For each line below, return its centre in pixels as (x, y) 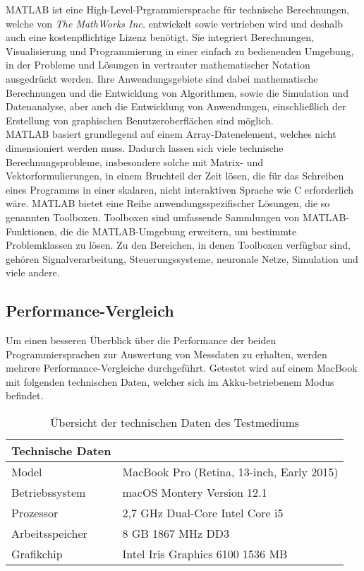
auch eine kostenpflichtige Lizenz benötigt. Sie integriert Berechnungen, (160, 37)
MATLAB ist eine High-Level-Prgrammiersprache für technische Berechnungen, (178, 9)
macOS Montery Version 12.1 (195, 493)
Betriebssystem (49, 493)
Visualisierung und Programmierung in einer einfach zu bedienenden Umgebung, (180, 51)
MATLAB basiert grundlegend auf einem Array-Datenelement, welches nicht (171, 134)
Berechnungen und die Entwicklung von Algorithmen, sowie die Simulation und (177, 92)
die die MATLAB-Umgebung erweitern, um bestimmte (178, 231)
